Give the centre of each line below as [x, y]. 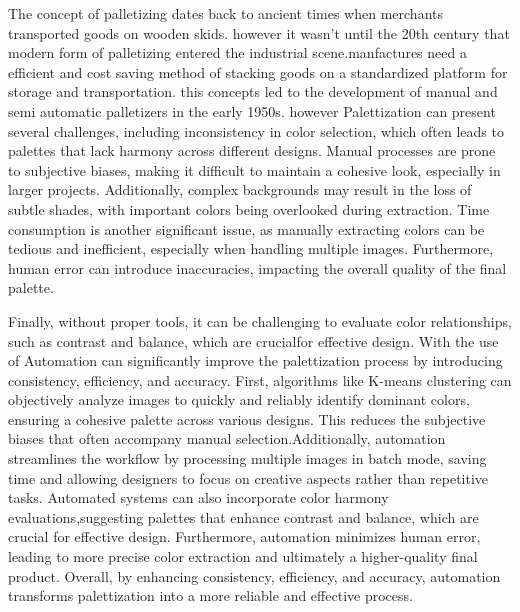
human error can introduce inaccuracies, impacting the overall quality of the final [257, 267]
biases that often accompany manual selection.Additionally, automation [227, 438]
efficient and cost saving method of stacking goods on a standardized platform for [258, 71]
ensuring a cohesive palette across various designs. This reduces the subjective [247, 418]
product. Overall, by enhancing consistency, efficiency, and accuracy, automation [254, 575]
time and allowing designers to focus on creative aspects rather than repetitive [248, 477]
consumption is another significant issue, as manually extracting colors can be [246, 228]
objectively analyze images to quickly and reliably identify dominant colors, [239, 399]
